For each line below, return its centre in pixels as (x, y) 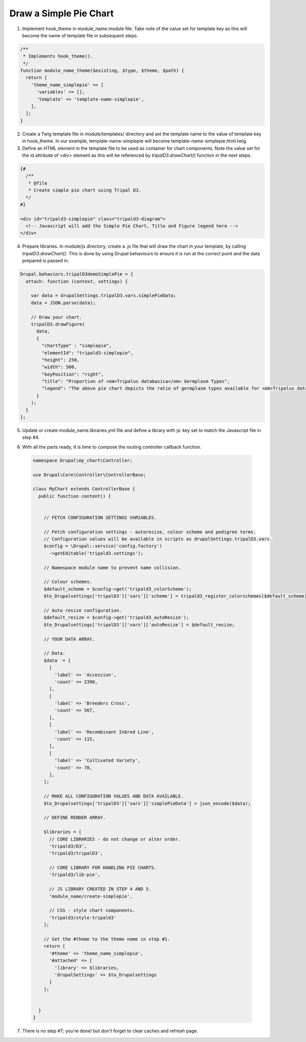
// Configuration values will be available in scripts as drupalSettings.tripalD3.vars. (158, 539)
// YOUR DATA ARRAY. (69, 639)
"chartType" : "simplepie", (77, 346)
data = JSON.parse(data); (63, 303)
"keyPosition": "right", (73, 374)
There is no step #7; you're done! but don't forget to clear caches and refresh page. (110, 1031)
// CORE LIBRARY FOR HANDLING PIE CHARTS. (103, 868)
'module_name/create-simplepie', (91, 896)
